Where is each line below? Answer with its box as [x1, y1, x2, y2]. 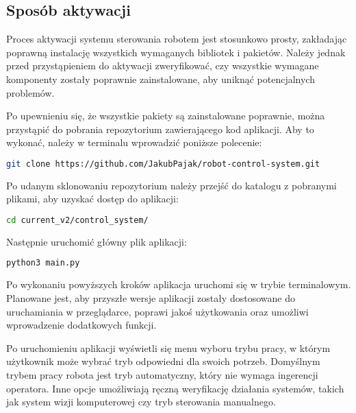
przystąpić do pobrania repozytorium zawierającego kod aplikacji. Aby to [6, 121, 314, 136]
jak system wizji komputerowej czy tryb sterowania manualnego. [6, 394, 276, 409]
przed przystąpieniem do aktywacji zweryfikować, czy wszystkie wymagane [6, 58, 319, 73]
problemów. [6, 85, 55, 99]
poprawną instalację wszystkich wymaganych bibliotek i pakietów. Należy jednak [6, 45, 346, 59]
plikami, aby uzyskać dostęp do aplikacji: [6, 191, 179, 206]
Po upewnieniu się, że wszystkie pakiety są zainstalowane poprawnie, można [6, 108, 325, 123]
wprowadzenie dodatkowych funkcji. [6, 318, 157, 332]
